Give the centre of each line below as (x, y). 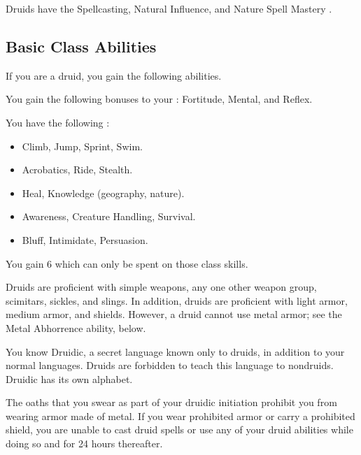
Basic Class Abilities (81, 46)
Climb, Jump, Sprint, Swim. (82, 146)
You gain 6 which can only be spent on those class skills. (127, 263)
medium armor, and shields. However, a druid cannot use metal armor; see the (174, 314)
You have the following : (58, 122)
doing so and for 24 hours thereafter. (84, 443)
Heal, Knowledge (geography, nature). (103, 193)
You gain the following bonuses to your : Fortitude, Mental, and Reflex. (159, 99)
